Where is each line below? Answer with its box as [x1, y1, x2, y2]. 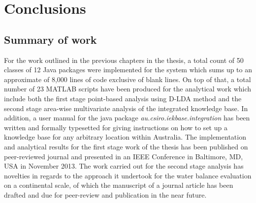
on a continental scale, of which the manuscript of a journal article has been [4, 180, 233, 190]
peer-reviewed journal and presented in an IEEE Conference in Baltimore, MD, [4, 151, 243, 161]
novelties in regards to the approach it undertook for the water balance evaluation [4, 170, 252, 180]
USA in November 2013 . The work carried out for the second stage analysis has [4, 161, 244, 171]
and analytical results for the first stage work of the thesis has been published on [4, 141, 248, 151]
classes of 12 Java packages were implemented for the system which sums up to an [4, 64, 252, 75]
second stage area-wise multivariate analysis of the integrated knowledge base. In [4, 103, 248, 113]
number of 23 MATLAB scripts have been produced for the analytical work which [4, 84, 252, 94]
